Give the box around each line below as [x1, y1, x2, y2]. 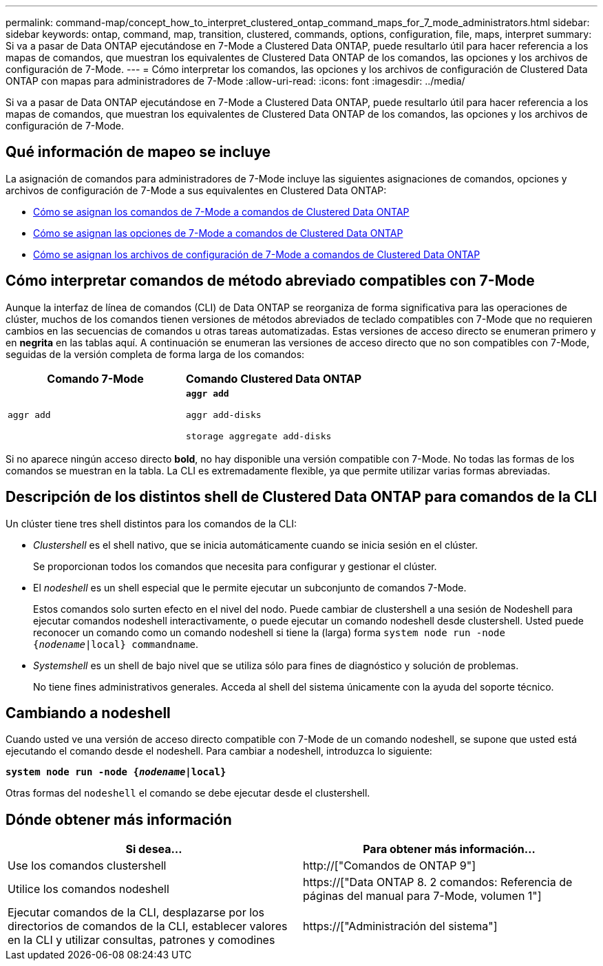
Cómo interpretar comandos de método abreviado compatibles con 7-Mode [6, 272, 535, 290]
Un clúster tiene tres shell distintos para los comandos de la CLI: [6, 517, 297, 529]
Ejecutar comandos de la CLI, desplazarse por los [8, 905, 265, 920]
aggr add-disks [186, 409, 262, 420]
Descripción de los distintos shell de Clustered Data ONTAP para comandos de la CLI [6, 488, 597, 506]
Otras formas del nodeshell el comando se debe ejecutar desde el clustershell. [6, 787, 370, 799]
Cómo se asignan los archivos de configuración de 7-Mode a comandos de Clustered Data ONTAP [33, 248, 480, 260]
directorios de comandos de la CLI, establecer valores [8, 919, 288, 934]
